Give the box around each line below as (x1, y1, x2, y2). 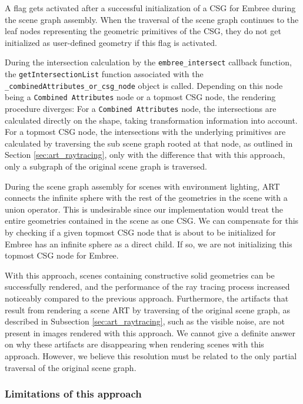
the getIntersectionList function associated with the (5, 68, 204, 80)
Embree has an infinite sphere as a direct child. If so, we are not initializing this (5, 237, 292, 250)
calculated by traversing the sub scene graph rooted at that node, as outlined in (5, 137, 293, 149)
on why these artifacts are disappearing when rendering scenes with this (5, 338, 264, 350)
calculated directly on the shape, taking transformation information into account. (5, 114, 298, 126)
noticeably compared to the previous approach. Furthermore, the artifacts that (5, 292, 289, 304)
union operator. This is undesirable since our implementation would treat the (5, 203, 284, 215)
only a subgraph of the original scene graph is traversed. (5, 160, 207, 173)
